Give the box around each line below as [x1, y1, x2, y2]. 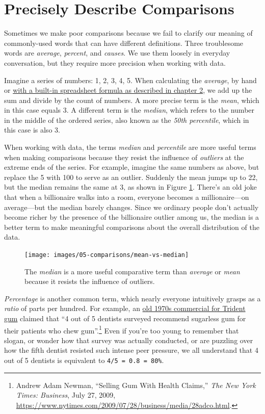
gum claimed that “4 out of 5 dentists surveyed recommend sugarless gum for [4, 313, 246, 324]
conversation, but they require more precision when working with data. [4, 57, 226, 68]
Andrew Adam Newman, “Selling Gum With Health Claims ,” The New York [16, 379, 256, 390]
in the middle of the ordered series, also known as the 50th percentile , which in [4, 114, 249, 125]
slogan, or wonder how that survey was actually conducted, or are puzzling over [4, 334, 253, 345]
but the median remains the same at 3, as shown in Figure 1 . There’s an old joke [4, 182, 257, 192]
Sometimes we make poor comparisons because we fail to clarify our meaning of [4, 28, 253, 38]
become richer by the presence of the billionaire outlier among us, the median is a [4, 212, 259, 222]
